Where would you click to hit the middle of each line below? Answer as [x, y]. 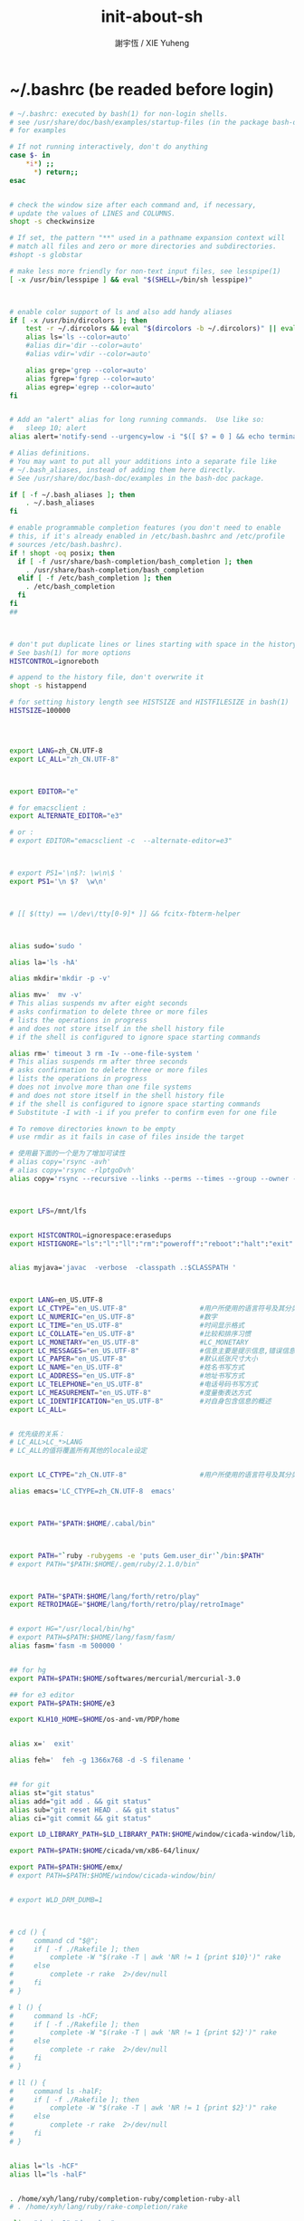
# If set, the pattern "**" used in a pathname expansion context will [147, 238]
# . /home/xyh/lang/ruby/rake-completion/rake [99, 2207]
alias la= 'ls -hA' [44, 962]
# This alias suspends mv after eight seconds [99, 1004]
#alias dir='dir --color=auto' [85, 346]
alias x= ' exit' [42, 1744]
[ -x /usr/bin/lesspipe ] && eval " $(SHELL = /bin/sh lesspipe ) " [131, 279]
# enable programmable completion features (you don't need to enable [145, 528]
